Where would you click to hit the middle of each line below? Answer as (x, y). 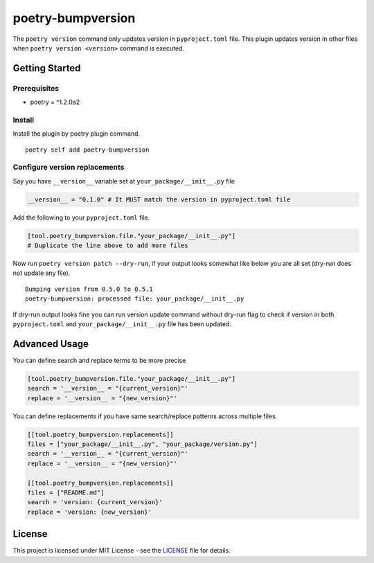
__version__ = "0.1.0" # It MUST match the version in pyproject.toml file (159, 199)
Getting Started (47, 68)
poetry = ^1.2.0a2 (55, 102)
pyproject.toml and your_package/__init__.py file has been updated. (122, 324)
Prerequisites (36, 88)
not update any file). (42, 273)
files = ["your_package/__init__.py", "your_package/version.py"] (142, 444)
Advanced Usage (51, 344)
